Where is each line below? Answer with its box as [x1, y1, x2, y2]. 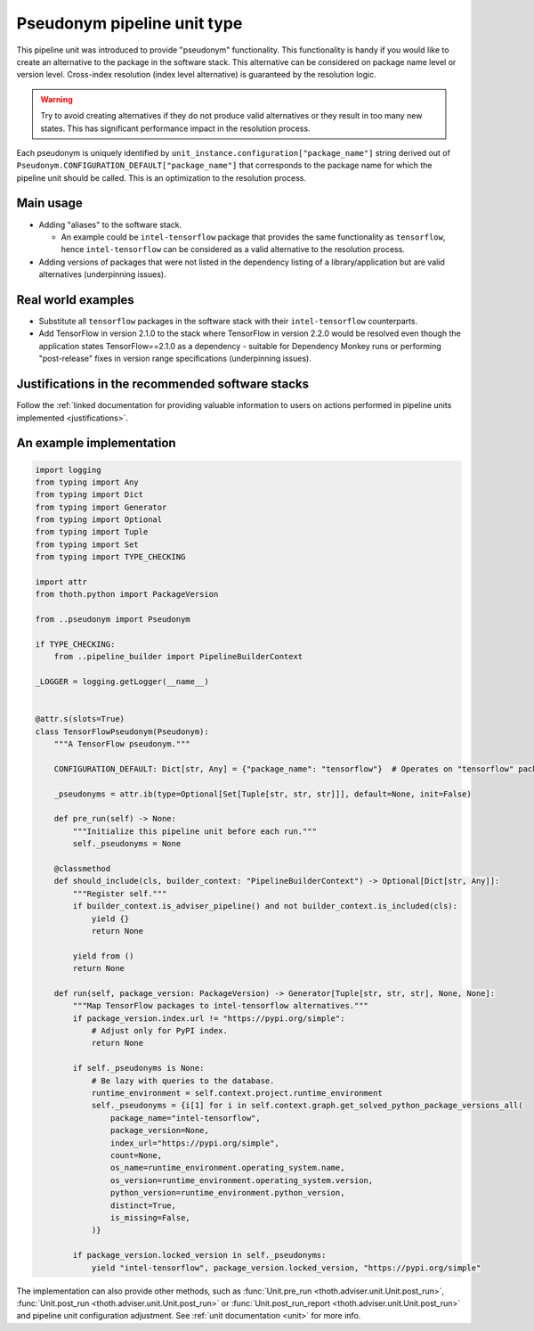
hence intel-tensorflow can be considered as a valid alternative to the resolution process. [61, 244, 405, 255]
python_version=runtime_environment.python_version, [109, 1188, 345, 1198]
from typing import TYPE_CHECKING [35, 552, 186, 562]
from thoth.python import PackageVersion [35, 589, 219, 600]
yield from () [72, 951, 134, 961]
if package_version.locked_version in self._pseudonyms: [72, 1250, 327, 1261]
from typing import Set [35, 539, 140, 550]
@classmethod [53, 864, 111, 874]
